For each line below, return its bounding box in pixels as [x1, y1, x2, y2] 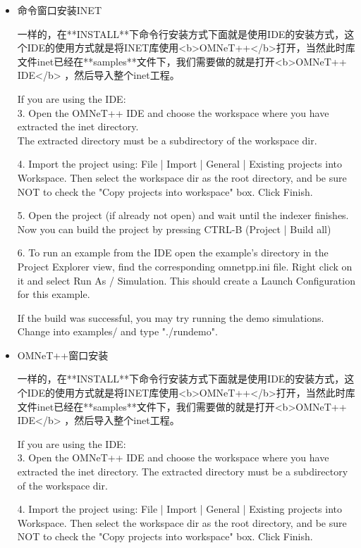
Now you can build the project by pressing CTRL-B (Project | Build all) [17, 221, 331, 236]
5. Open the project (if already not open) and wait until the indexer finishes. [17, 208, 349, 223]
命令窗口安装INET [17, 3, 102, 17]
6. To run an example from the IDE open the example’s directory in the [17, 245, 329, 260]
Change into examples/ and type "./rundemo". [17, 324, 218, 339]
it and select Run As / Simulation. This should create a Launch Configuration [17, 273, 355, 287]
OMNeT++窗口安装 [17, 347, 109, 362]
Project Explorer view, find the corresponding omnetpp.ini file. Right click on [17, 259, 353, 273]
